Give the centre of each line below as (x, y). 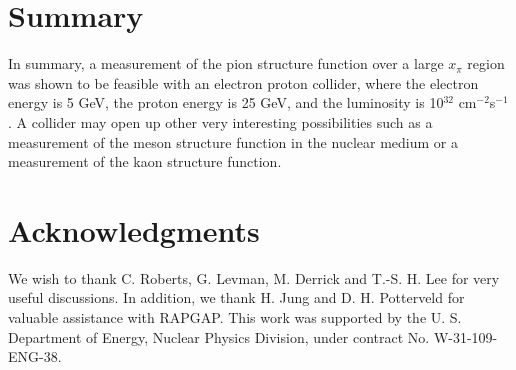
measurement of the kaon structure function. (145, 161)
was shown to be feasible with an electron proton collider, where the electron (243, 82)
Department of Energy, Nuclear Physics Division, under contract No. (219, 336)
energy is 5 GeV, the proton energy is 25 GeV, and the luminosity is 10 (226, 102)
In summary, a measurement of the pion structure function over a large (226, 63)
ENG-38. (35, 356)
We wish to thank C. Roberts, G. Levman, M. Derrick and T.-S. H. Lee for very (254, 277)
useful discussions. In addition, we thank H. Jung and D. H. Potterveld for (236, 297)
